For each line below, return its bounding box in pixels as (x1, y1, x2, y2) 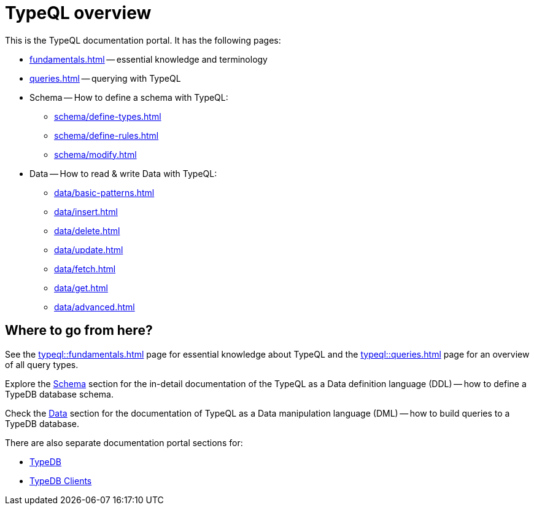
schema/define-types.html (54, 111, 161, 122)
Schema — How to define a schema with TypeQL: (29, 92, 228, 103)
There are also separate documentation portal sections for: (5, 437, 243, 448)
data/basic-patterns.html (54, 187, 155, 198)
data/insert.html (54, 206, 118, 217)
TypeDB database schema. (5, 388, 114, 399)
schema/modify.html (54, 149, 137, 160)
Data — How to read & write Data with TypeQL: (29, 168, 217, 179)
